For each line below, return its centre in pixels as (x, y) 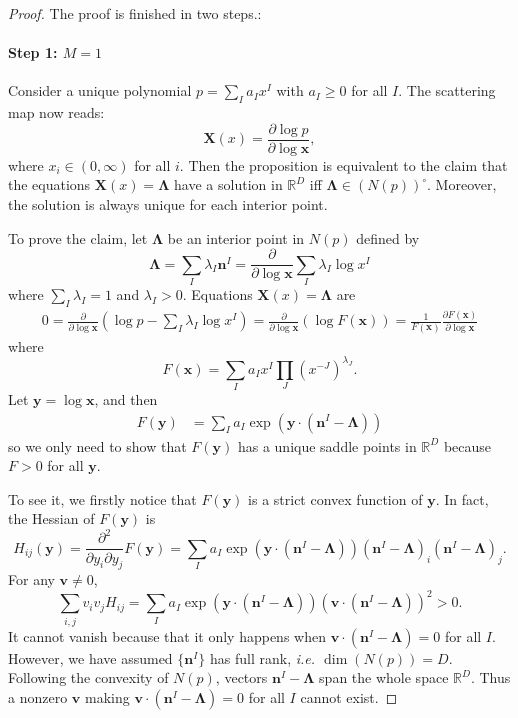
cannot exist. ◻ (349, 696)
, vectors (241, 677)
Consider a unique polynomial (100, 90)
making (107, 696)
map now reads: (56, 112)
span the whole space (384, 677)
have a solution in (228, 184)
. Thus (490, 677)
